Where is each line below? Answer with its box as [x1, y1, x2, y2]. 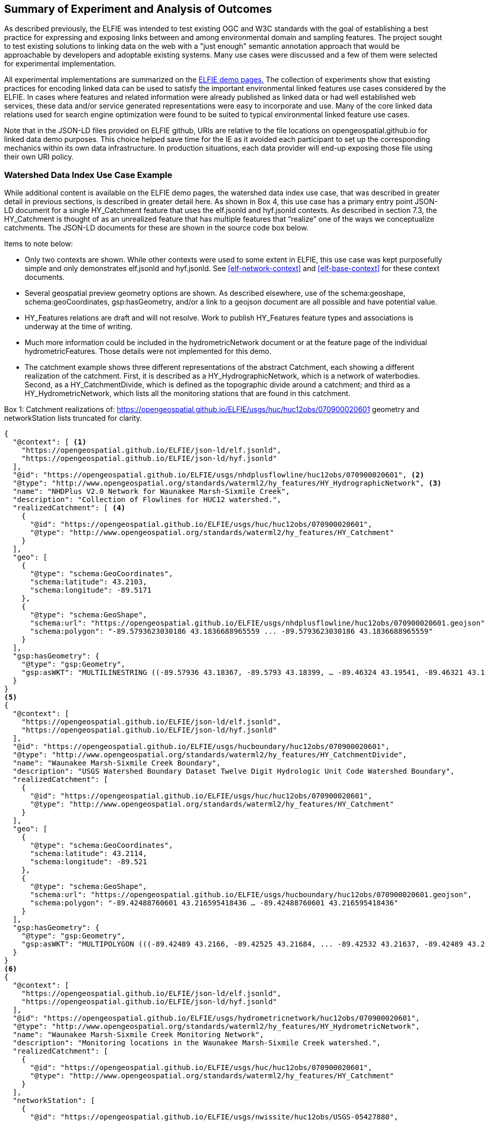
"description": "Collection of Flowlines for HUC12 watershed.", [12, 495, 282, 504]
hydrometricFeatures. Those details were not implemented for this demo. [25, 347, 271, 356]
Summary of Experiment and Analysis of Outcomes [4, 3, 272, 15]
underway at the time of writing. [25, 322, 133, 331]
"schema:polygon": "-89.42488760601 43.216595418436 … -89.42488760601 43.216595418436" [30, 899, 399, 907]
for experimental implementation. [4, 59, 116, 68]
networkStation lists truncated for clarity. [4, 414, 142, 423]
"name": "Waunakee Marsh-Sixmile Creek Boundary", [12, 759, 221, 768]
